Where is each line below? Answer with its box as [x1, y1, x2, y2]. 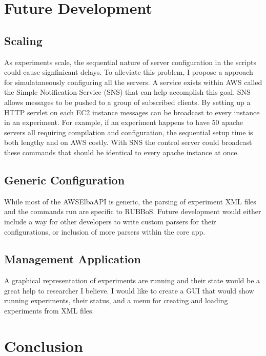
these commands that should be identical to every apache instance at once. [4, 146, 239, 157]
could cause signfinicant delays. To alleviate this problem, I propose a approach [4, 67, 253, 77]
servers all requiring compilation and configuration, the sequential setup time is [4, 127, 253, 137]
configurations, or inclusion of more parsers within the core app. [4, 226, 206, 237]
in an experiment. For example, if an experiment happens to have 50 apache [4, 117, 243, 128]
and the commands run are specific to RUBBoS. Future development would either [4, 206, 261, 217]
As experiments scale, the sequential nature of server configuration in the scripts [4, 56, 256, 67]
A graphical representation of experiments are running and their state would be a [4, 275, 260, 286]
